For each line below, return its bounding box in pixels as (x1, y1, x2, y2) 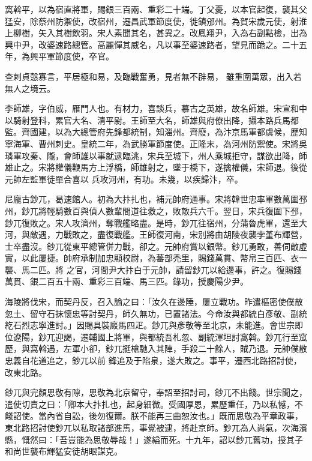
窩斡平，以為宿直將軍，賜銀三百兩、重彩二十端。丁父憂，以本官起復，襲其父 (5, 3, 307, 15)
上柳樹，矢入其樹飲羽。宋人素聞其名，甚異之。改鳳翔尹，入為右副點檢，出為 (5, 26, 307, 39)
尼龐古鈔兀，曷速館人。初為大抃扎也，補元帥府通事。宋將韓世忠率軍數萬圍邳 (5, 193, 307, 205)
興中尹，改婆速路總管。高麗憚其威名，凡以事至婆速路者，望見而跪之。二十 (5, 38, 299, 50)
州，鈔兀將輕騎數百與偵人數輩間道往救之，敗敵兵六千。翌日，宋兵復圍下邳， (5, 204, 307, 217)
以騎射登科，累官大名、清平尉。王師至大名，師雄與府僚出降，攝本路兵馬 (5, 113, 290, 126)
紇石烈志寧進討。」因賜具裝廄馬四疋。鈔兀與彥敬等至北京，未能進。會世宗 (5, 319, 295, 331)
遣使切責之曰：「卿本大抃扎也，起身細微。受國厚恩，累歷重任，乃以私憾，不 (5, 397, 303, 410)
